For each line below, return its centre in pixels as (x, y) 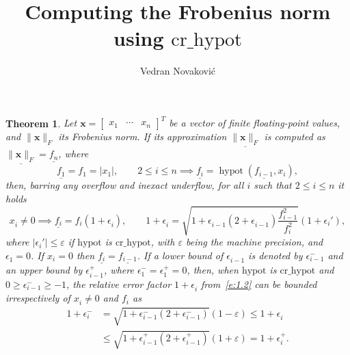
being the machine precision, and (254, 242)
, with (163, 242)
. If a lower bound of (180, 255)
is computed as (295, 136)
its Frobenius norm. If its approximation (143, 136)
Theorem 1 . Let (41, 123)
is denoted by (275, 255)
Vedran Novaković (178, 71)
